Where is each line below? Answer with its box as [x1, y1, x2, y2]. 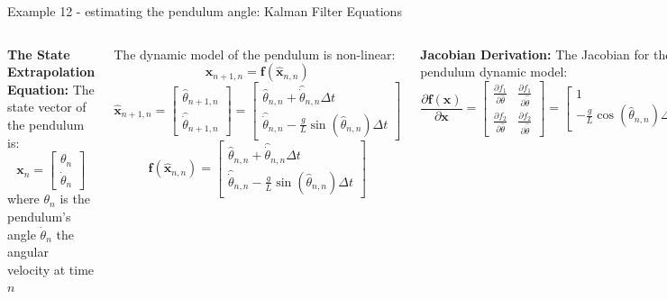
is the [59, 189, 90, 208]
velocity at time [7, 259, 95, 278]
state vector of [7, 97, 87, 116]
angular [7, 242, 49, 261]
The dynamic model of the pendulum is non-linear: [114, 44, 396, 63]
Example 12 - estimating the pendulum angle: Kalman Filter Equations [7, 2, 402, 20]
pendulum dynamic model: [420, 62, 568, 81]
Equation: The [7, 79, 95, 98]
